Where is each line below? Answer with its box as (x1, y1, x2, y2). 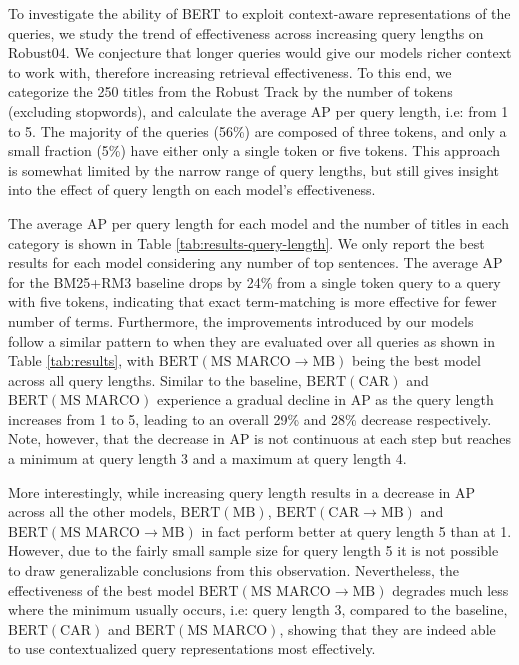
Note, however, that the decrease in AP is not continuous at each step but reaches (8, 428, 512, 449)
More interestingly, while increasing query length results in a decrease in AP (8, 481, 476, 502)
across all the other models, (8, 501, 176, 522)
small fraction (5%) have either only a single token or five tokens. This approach (8, 140, 500, 161)
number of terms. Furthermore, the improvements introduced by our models (8, 310, 474, 331)
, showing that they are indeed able (279, 618, 496, 639)
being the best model (352, 350, 481, 371)
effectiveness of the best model (8, 579, 195, 600)
